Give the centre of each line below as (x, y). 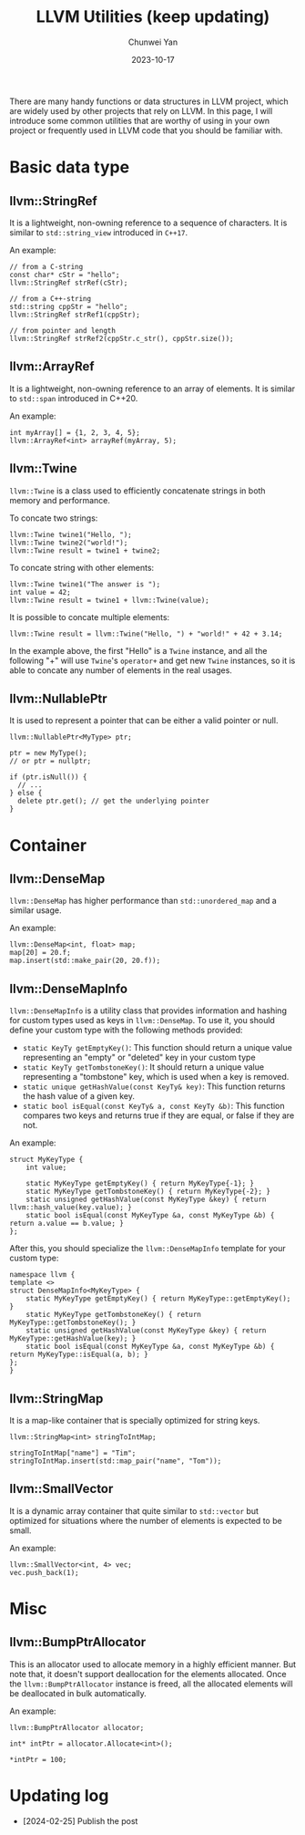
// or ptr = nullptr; (51, 762)
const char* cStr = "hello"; (65, 275)
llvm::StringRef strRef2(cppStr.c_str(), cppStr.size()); (122, 338)
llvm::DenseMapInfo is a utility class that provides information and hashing (148, 1011)
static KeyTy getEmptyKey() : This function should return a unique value (158, 1048)
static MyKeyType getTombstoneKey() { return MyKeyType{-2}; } (148, 1192)
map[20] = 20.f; (40, 953)
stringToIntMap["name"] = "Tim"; (73, 1453)
